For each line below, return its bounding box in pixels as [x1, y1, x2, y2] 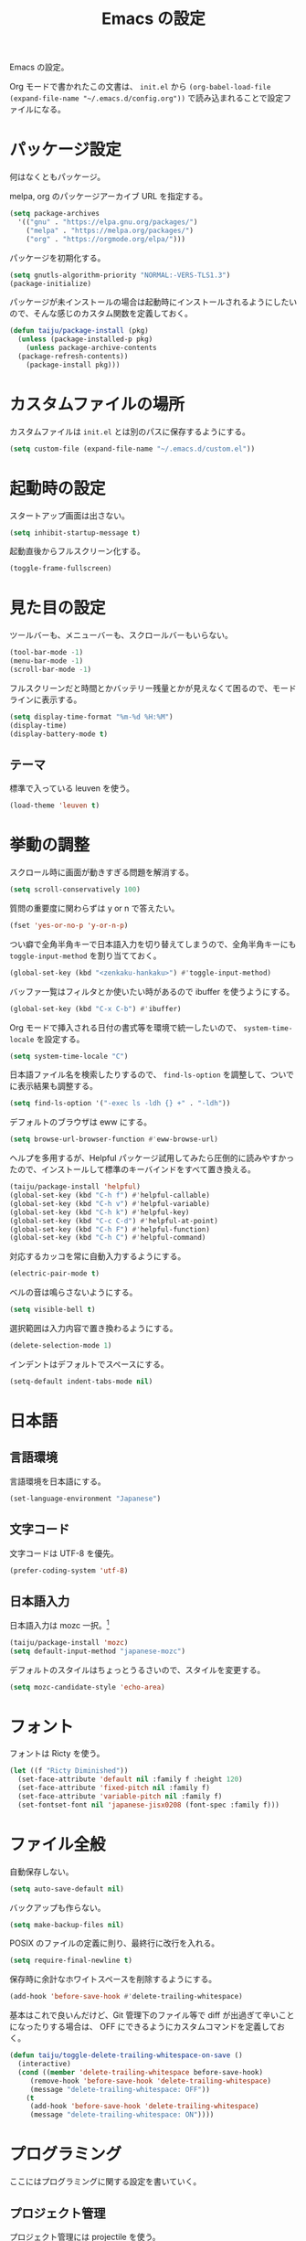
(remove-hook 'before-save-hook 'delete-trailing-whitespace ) [29, 2076, 272, 2086]
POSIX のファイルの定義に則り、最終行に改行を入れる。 [9, 1937, 220, 1948]
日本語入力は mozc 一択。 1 [9, 1618, 110, 1630]
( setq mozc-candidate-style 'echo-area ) [9, 1682, 166, 1691]
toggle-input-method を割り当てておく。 [9, 950, 162, 961]
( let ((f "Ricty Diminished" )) [9, 1766, 129, 1776]
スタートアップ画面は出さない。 [9, 509, 130, 521]
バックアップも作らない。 [9, 1902, 106, 1913]
